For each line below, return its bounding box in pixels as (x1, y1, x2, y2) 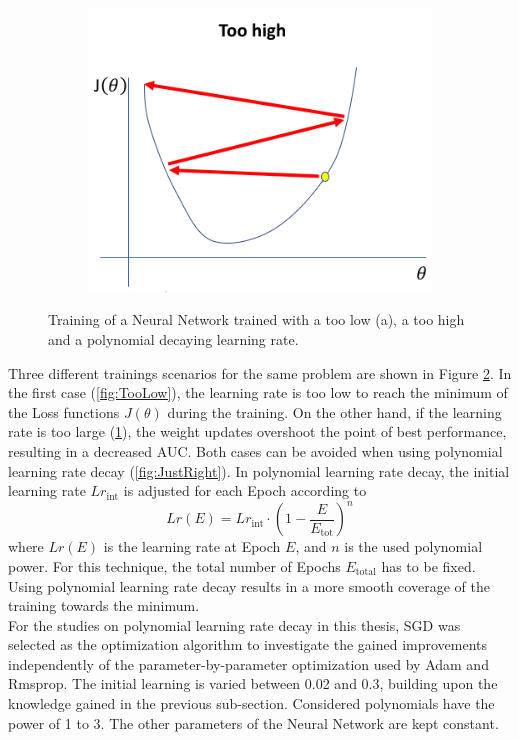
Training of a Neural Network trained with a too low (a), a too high (48, 309, 465, 330)
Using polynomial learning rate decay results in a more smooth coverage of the (8, 575, 490, 596)
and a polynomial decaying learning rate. (48, 329, 299, 350)
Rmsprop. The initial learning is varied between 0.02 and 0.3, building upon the (8, 673, 498, 694)
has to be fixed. (381, 555, 476, 576)
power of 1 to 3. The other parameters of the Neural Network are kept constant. (8, 712, 499, 733)
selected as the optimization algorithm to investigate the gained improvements (8, 634, 488, 655)
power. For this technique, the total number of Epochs (8, 555, 341, 576)
